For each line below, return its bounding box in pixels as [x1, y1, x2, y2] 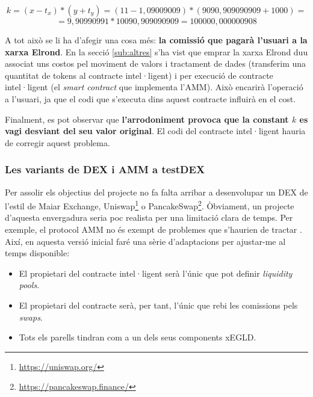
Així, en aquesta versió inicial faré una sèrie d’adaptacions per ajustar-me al [5, 235, 286, 247]
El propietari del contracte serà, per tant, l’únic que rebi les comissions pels [19, 298, 298, 311]
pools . [19, 279, 40, 291]
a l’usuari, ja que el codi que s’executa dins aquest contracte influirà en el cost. [5, 92, 296, 105]
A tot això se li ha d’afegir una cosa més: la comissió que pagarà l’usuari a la [5, 34, 308, 46]
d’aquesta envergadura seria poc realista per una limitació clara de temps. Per [5, 211, 293, 224]
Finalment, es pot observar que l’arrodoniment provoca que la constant [5, 112, 289, 125]
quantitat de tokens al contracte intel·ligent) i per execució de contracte [5, 69, 273, 81]
